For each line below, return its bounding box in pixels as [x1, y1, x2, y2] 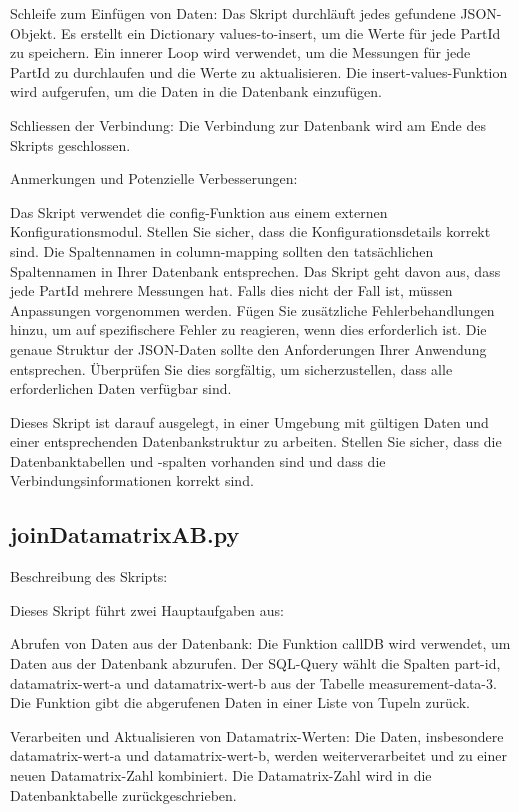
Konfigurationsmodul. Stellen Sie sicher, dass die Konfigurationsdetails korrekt [10, 221, 491, 242]
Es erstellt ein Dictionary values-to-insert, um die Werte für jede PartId [60, 22, 501, 43]
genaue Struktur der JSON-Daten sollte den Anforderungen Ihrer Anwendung [10, 338, 487, 359]
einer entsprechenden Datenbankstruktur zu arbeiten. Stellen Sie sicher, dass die [10, 431, 502, 452]
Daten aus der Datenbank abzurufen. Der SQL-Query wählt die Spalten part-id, [10, 653, 501, 674]
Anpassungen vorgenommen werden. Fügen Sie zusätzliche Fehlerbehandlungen [10, 299, 495, 320]
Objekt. [10, 22, 57, 43]
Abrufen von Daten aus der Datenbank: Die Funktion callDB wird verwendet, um [10, 633, 511, 654]
